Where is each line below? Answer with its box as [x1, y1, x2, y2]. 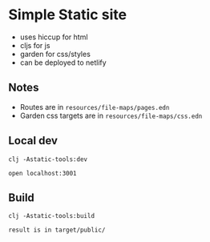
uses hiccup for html [19, 32, 88, 42]
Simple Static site [8, 6, 127, 24]
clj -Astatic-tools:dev [8, 155, 88, 163]
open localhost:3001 [8, 169, 78, 177]
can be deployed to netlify [19, 58, 107, 67]
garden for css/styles [19, 49, 91, 58]
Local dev [8, 134, 59, 147]
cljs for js [19, 40, 50, 50]
